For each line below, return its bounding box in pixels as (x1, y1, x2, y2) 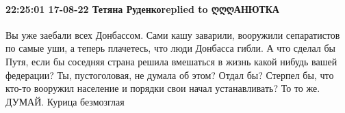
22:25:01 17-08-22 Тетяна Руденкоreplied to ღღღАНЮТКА (5, 1, 279, 16)
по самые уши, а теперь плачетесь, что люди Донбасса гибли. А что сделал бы (5, 41, 335, 55)
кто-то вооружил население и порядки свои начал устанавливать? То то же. (5, 81, 320, 95)
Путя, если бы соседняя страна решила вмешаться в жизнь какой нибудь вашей (5, 54, 337, 68)
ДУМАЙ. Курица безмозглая (5, 94, 125, 108)
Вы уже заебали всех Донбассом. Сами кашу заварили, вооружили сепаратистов (5, 27, 340, 42)
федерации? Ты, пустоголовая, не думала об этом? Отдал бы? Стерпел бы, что (5, 67, 334, 82)
